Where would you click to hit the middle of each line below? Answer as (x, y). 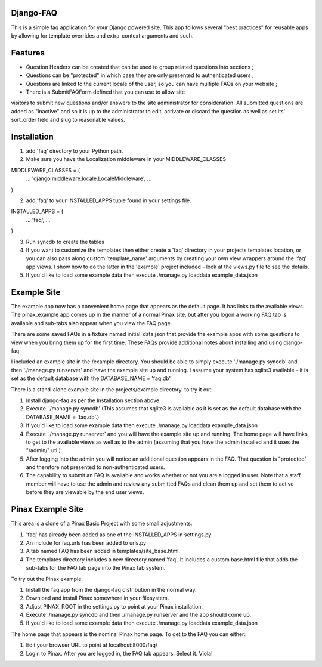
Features (28, 53)
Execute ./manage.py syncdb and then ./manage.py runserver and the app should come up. (139, 615)
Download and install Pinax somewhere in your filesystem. (97, 598)
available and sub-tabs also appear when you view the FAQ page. (92, 323)
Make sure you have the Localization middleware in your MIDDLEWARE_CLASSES (126, 159)
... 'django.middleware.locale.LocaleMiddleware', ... (89, 178)
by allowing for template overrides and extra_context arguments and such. (102, 35)
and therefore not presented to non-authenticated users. (95, 467)
